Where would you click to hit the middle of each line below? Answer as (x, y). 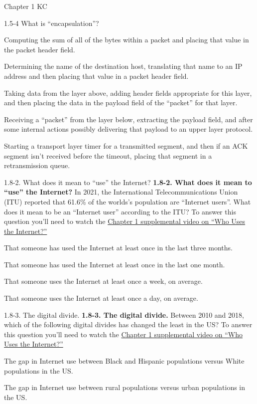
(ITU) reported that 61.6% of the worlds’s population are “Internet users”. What (128, 201)
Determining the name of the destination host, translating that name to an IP (123, 66)
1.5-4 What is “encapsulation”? (52, 23)
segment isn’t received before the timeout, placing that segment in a (108, 155)
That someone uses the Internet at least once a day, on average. (101, 298)
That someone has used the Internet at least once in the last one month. (115, 264)
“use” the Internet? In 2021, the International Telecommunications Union (121, 192)
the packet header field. (40, 49)
